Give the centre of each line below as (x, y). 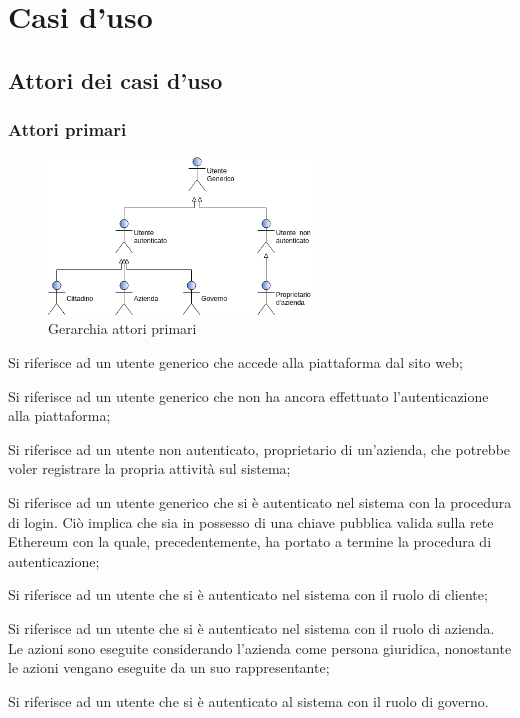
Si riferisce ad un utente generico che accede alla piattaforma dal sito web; (235, 362)
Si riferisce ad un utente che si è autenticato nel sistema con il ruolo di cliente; (248, 594)
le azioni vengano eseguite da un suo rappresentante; (169, 667)
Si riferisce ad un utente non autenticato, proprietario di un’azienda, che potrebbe (259, 448)
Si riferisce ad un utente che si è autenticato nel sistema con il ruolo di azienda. (251, 628)
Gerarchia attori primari (122, 328)
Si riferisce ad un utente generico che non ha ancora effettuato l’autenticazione (248, 395)
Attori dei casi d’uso (115, 79)
